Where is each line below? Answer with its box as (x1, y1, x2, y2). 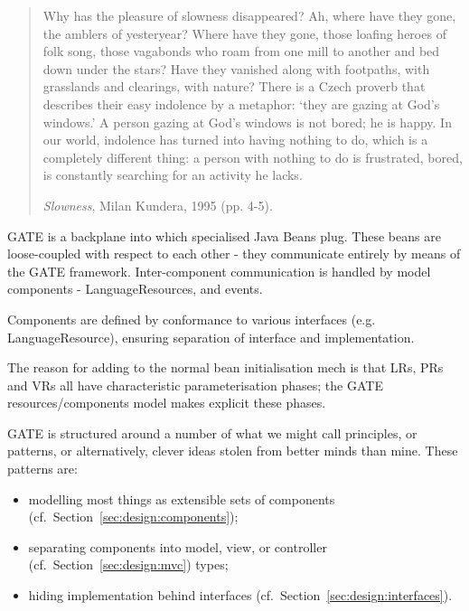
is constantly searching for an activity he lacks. (42, 165, 303, 184)
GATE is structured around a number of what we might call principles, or (7, 423, 417, 442)
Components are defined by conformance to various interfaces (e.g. (7, 309, 376, 328)
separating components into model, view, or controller (28, 537, 327, 556)
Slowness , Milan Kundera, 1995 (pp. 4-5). (42, 195, 273, 214)
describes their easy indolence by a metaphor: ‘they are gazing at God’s (42, 94, 440, 113)
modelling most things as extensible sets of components (28, 489, 335, 508)
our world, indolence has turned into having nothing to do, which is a (42, 130, 428, 149)
